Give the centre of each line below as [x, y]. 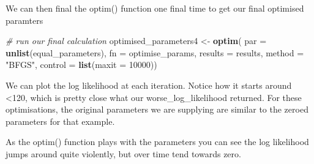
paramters [24, 20]
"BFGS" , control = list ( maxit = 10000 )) [81, 65]
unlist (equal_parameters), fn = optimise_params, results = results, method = [155, 52]
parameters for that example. [60, 121]
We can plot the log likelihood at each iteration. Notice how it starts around [149, 85]
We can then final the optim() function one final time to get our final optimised [155, 8]
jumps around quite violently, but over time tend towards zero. [123, 153]
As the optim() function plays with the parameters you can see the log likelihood [157, 142]
